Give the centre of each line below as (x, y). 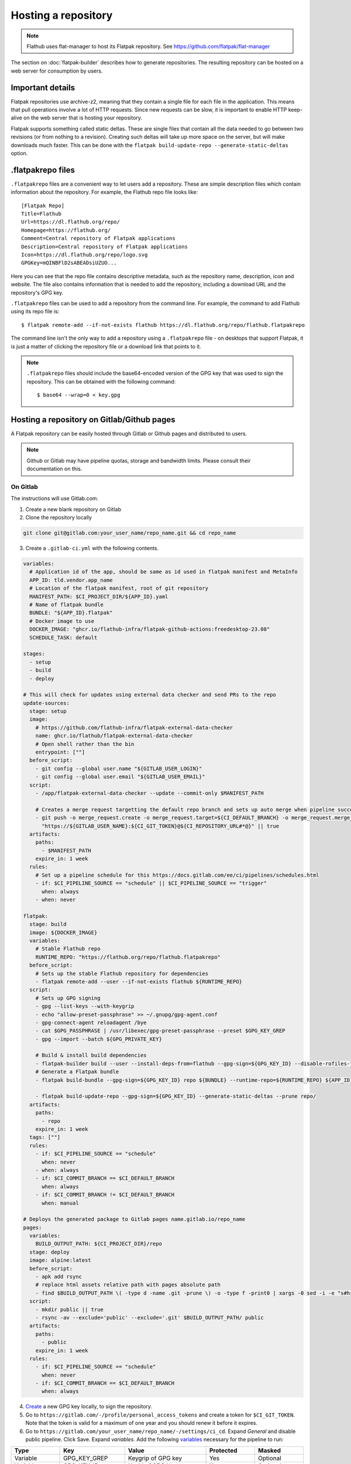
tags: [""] (45, 1137)
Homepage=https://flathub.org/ (66, 230)
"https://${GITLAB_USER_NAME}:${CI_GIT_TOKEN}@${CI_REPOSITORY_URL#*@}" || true (161, 826)
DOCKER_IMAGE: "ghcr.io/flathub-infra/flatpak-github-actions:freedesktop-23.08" (150, 629)
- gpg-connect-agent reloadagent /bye (91, 1022)
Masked (269, 1451)
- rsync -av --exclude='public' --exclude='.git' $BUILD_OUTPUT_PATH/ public (150, 1317)
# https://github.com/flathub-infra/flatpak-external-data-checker (134, 727)
